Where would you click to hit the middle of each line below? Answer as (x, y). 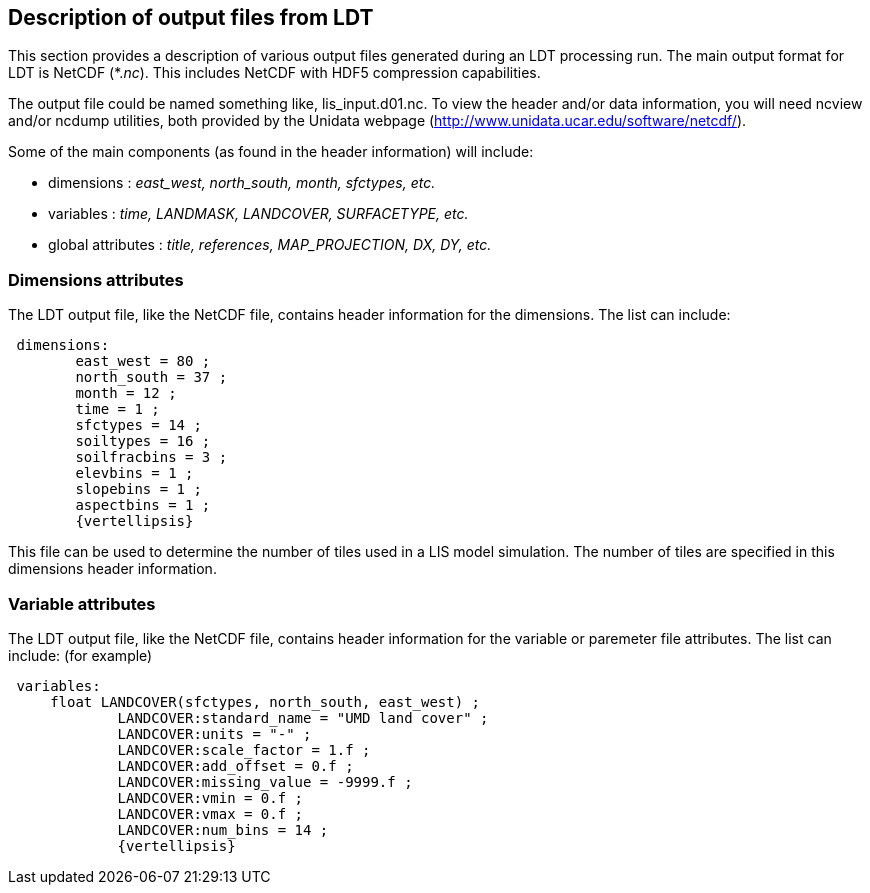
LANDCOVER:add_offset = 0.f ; (235, 765)
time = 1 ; (117, 409)
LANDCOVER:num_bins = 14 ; (223, 829)
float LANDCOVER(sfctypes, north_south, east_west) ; (265, 701)
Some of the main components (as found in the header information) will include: (271, 152)
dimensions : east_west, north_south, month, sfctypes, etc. (242, 183)
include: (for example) (80, 655)
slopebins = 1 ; (138, 489)
